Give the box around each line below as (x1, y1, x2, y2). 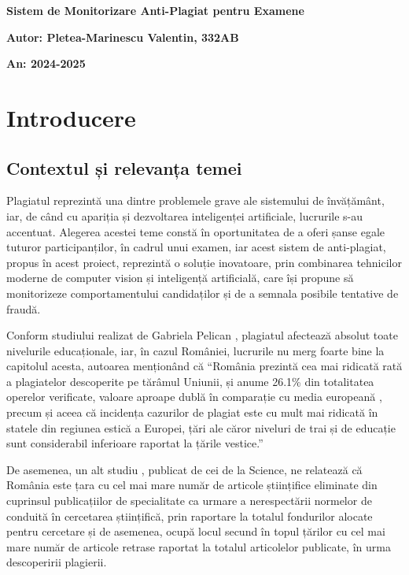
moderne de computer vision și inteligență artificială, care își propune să (6, 269, 354, 286)
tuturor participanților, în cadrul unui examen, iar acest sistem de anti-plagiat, (6, 239, 386, 255)
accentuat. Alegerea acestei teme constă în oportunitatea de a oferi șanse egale (6, 223, 385, 239)
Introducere (6, 101, 136, 133)
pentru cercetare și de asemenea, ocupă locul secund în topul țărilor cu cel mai (6, 523, 385, 540)
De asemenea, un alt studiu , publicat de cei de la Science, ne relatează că (6, 461, 363, 477)
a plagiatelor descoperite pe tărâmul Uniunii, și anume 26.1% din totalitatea (6, 373, 374, 389)
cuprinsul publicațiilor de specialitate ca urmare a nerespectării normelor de (6, 492, 372, 509)
